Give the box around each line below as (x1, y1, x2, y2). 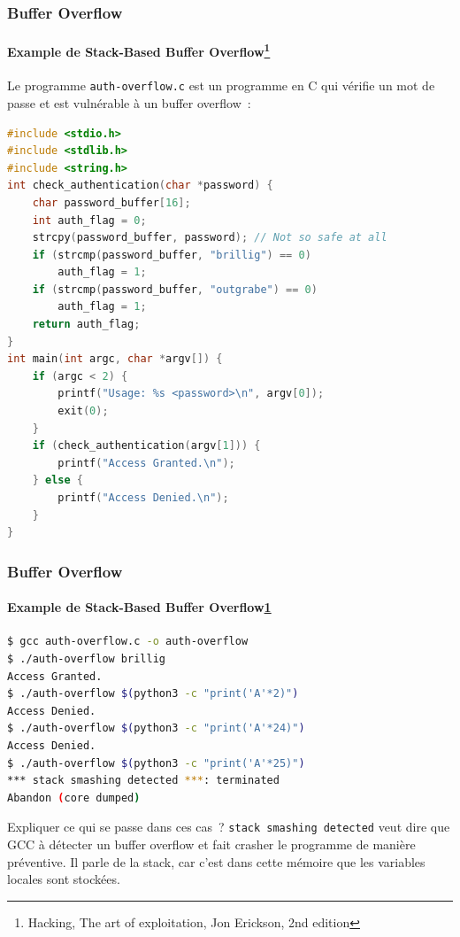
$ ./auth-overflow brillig (7, 653, 165, 666)
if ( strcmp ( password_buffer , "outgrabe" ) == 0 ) (32, 283, 318, 296)
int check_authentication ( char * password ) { (7, 179, 273, 192)
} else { (32, 474, 83, 487)
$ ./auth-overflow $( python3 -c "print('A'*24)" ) (7, 722, 305, 735)
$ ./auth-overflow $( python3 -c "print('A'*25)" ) (7, 756, 305, 770)
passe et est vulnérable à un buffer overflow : (7, 93, 251, 112)
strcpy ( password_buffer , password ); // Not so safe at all (32, 231, 387, 244)
